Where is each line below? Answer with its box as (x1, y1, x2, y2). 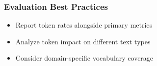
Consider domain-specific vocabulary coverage (15, 53, 154, 63)
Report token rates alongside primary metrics (15, 20, 153, 30)
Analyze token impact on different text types (15, 36, 151, 46)
